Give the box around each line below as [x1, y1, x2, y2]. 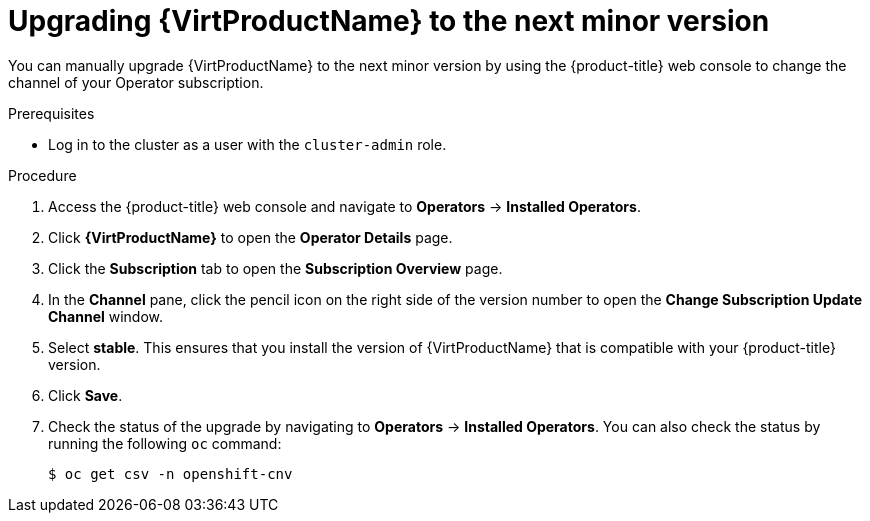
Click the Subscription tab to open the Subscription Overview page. [48, 259, 503, 277]
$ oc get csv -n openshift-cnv [48, 465, 293, 482]
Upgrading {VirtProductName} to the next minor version [8, 4, 770, 38]
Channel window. [48, 307, 163, 325]
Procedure [8, 166, 77, 184]
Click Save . [48, 386, 123, 404]
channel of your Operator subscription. [8, 73, 264, 91]
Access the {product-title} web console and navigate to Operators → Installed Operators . [48, 197, 641, 215]
